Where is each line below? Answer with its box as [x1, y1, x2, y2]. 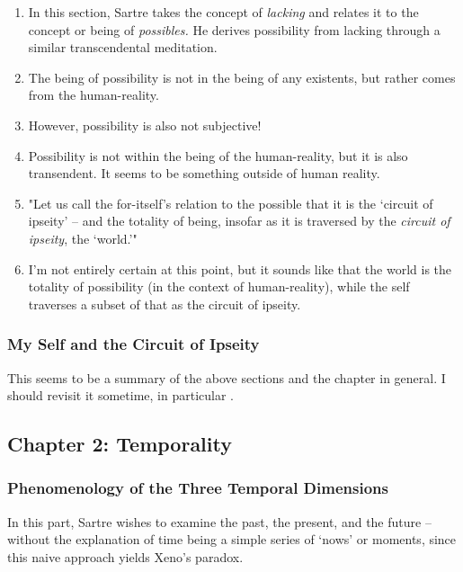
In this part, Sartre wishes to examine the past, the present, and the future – [7, 512, 432, 531]
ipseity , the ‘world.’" [28, 228, 138, 247]
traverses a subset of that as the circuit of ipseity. [28, 294, 301, 313]
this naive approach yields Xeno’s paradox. [7, 547, 244, 566]
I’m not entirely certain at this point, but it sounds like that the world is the [28, 259, 452, 278]
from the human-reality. [28, 85, 159, 104]
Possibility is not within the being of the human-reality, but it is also [28, 146, 408, 165]
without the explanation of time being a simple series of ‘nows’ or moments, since [7, 530, 457, 549]
